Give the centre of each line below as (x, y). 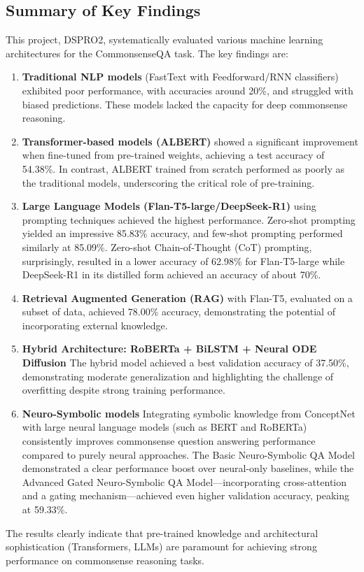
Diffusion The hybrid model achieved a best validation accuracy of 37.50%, (185, 363)
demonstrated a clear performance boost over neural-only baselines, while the (188, 468)
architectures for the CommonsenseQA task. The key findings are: (147, 53)
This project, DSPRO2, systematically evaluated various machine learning (164, 40)
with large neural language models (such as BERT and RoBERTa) (164, 427)
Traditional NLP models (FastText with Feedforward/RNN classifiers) (180, 77)
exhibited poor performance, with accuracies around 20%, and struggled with (188, 90)
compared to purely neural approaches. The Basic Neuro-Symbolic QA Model (188, 454)
